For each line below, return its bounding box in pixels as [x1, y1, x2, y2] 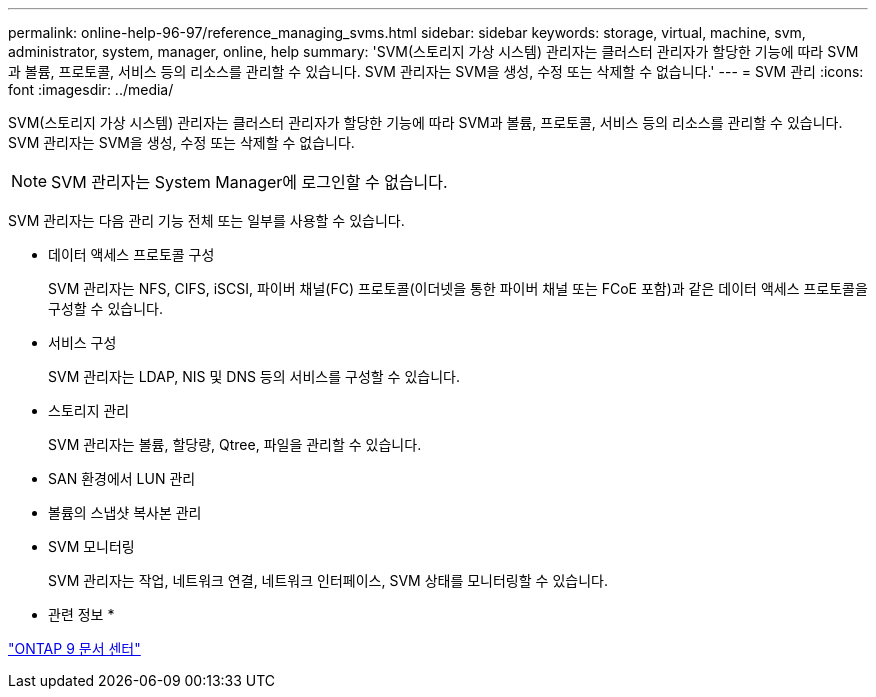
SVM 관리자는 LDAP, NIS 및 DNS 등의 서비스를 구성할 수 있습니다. [48, 368, 460, 385]
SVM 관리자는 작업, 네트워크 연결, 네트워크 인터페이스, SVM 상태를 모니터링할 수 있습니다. [48, 572, 608, 589]
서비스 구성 [48, 334, 117, 351]
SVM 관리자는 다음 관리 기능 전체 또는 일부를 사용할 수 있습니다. [8, 212, 405, 229]
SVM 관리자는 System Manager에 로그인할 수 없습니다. [51, 172, 448, 192]
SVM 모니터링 [48, 538, 135, 555]
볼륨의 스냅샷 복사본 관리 [48, 504, 202, 521]
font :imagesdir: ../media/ [8, 81, 174, 98]
